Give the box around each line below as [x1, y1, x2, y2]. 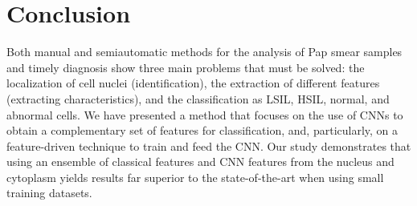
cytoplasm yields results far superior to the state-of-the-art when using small [6, 168, 384, 185]
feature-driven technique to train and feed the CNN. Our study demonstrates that [6, 137, 411, 154]
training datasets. [6, 184, 92, 201]
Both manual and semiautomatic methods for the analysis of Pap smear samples [6, 43, 403, 60]
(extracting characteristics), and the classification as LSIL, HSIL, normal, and [6, 90, 390, 107]
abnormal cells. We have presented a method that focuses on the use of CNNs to [6, 106, 403, 123]
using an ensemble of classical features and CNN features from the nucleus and [6, 153, 395, 170]
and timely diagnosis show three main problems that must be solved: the [6, 59, 365, 75]
